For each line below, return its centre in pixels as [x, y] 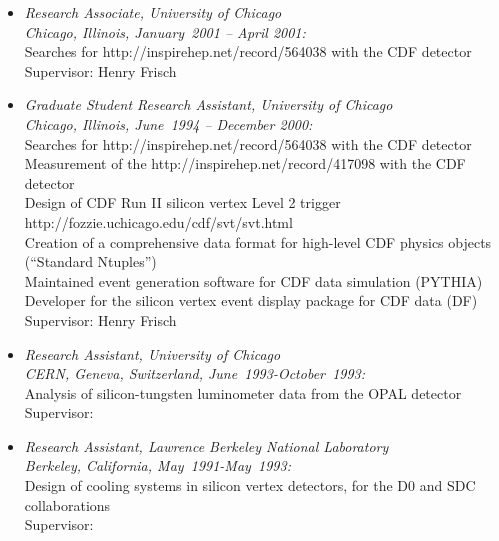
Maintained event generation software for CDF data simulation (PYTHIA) [253, 280]
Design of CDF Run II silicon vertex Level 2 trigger [182, 202]
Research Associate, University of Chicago [153, 12]
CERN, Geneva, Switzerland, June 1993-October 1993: [195, 373]
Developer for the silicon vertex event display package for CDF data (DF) [251, 300]
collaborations [67, 504]
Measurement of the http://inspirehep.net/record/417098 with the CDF [245, 163]
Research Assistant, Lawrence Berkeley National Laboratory [206, 445]
